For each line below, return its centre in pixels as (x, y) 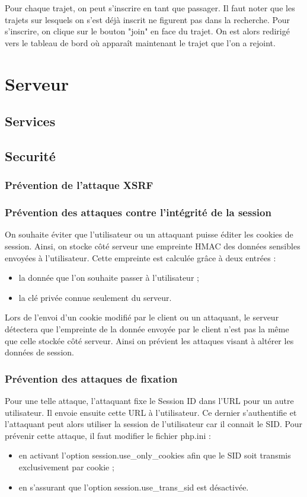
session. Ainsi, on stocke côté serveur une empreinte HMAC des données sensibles (153, 246)
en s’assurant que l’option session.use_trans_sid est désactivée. (134, 487)
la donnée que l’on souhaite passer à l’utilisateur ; (109, 278)
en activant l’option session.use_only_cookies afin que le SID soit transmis (155, 455)
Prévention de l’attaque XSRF (79, 185)
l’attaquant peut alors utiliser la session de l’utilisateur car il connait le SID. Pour (153, 424)
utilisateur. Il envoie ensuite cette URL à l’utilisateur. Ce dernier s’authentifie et (151, 412)
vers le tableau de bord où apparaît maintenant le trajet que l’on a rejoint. (140, 42)
